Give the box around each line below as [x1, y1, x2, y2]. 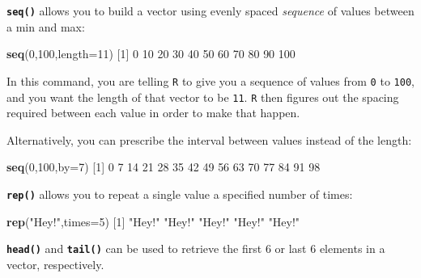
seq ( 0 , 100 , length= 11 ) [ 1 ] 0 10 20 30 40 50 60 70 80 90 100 [6, 45, 296, 62]
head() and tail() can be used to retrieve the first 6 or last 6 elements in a [6, 240, 385, 257]
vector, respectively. [6, 255, 104, 272]
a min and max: [6, 18, 85, 35]
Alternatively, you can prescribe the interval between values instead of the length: [6, 131, 412, 148]
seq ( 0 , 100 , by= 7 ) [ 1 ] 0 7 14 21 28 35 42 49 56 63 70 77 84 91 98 [6, 158, 321, 175]
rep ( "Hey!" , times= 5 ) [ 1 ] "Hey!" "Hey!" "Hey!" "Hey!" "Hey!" [6, 213, 300, 230]
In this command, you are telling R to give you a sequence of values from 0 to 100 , [6, 72, 415, 89]
